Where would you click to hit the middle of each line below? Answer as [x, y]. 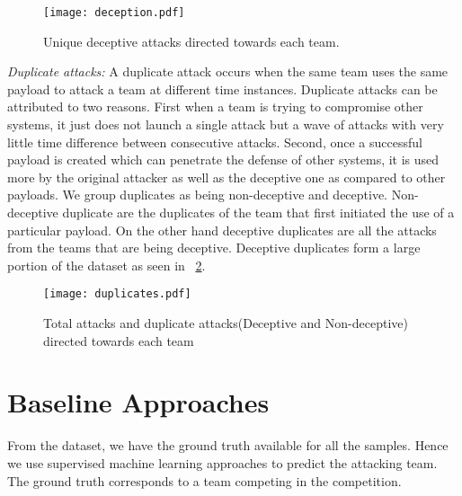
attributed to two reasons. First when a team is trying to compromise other [215, 106]
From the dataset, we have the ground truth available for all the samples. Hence [228, 445]
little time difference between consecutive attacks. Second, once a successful [215, 142]
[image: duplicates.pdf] [117, 294]
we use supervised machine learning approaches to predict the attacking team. [222, 462]
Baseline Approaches [138, 402]
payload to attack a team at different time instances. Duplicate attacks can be [222, 89]
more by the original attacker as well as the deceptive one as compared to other [227, 177]
